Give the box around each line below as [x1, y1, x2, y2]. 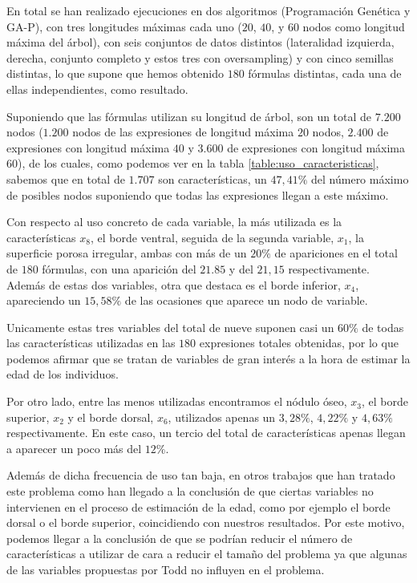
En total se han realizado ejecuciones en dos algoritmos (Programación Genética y [6, 2, 411, 18]
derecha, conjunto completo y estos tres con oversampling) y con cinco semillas [6, 49, 394, 66]
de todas [362, 318, 404, 335]
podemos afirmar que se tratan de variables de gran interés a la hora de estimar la [6, 350, 411, 366]
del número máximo [311, 170, 409, 187]
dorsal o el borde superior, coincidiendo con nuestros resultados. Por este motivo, [6, 514, 405, 531]
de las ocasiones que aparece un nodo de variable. [124, 292, 368, 309]
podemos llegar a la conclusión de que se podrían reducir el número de [6, 529, 353, 546]
